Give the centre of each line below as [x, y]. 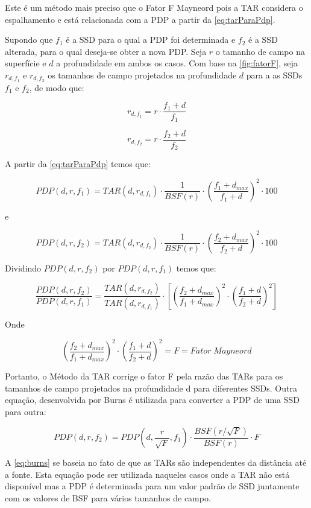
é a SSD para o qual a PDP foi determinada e [151, 40]
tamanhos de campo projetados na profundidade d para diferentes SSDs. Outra [151, 388]
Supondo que [29, 40]
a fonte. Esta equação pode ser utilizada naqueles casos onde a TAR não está [147, 474]
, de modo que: [57, 87]
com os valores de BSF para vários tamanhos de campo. [108, 497]
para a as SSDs [274, 75]
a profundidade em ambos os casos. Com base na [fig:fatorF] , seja [177, 63]
